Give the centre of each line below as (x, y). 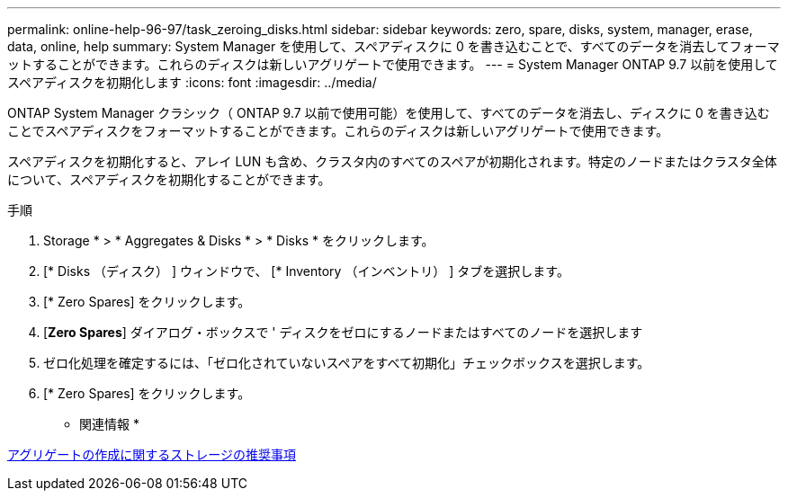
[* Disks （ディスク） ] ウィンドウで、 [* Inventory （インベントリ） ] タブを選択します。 (306, 271)
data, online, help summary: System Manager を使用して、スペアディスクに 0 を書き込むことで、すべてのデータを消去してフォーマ (394, 46)
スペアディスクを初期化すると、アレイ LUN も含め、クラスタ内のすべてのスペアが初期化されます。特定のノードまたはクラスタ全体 (392, 161)
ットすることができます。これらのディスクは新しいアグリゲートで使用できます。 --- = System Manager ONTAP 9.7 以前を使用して (393, 64)
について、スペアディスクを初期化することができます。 (169, 179)
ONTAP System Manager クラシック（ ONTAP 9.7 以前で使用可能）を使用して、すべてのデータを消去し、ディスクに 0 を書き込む (389, 113)
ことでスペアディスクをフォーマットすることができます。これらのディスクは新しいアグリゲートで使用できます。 (338, 131)
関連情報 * (109, 424)
